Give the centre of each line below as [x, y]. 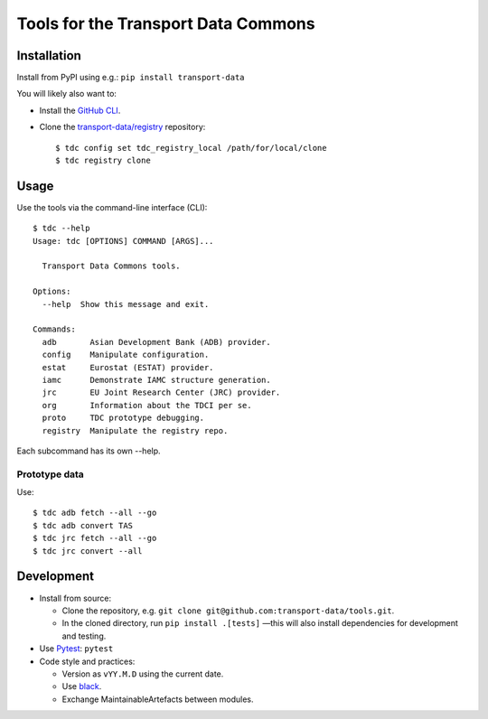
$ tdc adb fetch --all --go [95, 513]
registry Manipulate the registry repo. [135, 430]
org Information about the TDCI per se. [147, 405]
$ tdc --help [61, 229]
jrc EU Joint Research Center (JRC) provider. [161, 392]
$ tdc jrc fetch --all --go [95, 538]
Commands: [54, 329]
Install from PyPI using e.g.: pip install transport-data [131, 78]
